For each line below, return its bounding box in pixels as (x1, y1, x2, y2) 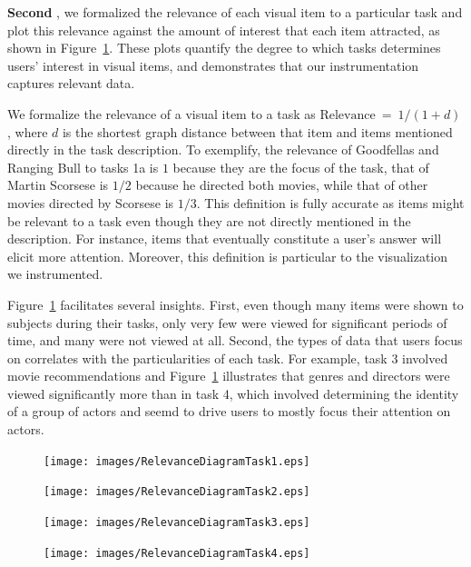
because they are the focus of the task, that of (172, 157, 429, 176)
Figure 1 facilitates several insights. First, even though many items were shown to (7, 294, 464, 313)
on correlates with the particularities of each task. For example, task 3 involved (7, 348, 448, 367)
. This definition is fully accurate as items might (196, 193, 465, 212)
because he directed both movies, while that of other (135, 175, 428, 194)
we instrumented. (7, 264, 103, 283)
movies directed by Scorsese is (7, 193, 174, 212)
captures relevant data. (7, 74, 135, 93)
